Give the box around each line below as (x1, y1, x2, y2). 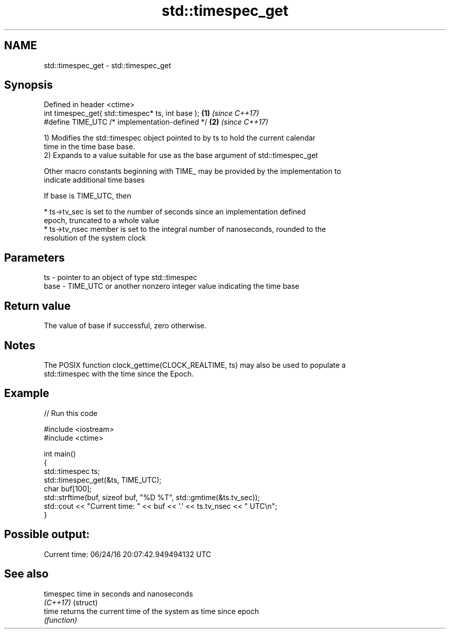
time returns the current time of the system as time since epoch (44, 606, 259, 616)
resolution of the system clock (44, 233, 146, 243)
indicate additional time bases (44, 175, 145, 185)
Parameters (4, 251, 65, 264)
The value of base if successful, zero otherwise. (44, 321, 207, 330)
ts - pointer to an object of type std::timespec (44, 273, 197, 282)
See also (4, 567, 49, 581)
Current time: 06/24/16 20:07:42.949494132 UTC (44, 549, 211, 559)
